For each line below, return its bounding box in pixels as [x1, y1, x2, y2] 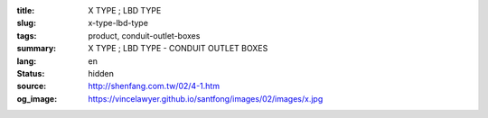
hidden [88, 68, 115, 78]
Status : [16, 68, 45, 78]
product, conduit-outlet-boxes [88, 30, 201, 41]
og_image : [16, 93, 58, 104]
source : [16, 81, 47, 92]
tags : [16, 30, 37, 41]
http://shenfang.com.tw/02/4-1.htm [88, 81, 221, 92]
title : [16, 5, 35, 15]
